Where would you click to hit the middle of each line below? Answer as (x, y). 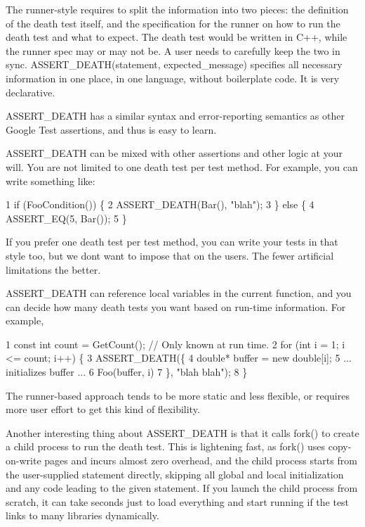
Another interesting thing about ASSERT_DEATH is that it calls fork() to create (182, 432)
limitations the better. (53, 269)
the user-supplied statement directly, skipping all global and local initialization (175, 474)
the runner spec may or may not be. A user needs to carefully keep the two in (173, 50)
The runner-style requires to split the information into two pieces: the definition (177, 9)
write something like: (51, 180)
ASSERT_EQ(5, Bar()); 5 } (66, 218)
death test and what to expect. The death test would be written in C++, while (177, 37)
